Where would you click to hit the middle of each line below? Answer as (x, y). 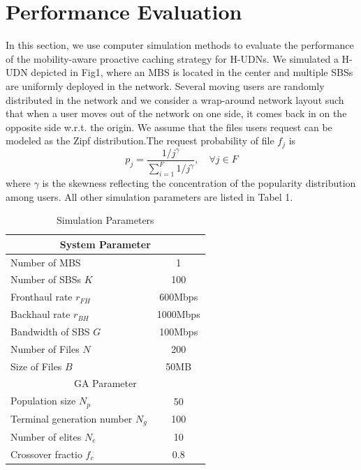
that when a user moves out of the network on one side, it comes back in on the (176, 113)
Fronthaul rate (42, 297)
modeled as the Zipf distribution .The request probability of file (140, 141)
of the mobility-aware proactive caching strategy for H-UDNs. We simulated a (172, 58)
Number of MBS (46, 262)
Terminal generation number (72, 419)
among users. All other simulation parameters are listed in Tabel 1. (149, 196)
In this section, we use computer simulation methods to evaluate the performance (180, 45)
